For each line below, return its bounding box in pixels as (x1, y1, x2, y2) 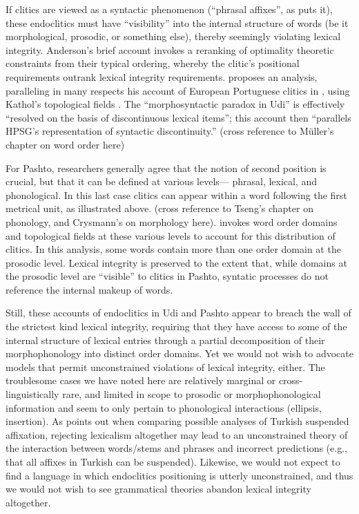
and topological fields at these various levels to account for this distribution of (6, 228, 336, 242)
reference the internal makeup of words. (6, 282, 173, 296)
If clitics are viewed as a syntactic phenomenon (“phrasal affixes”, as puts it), (6, 2, 333, 16)
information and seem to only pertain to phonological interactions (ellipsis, (6, 400, 322, 415)
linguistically (6, 387, 59, 401)
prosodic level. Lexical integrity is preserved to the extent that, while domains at (6, 255, 347, 269)
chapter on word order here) (6, 137, 125, 151)
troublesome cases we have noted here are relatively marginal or (6, 373, 276, 388)
